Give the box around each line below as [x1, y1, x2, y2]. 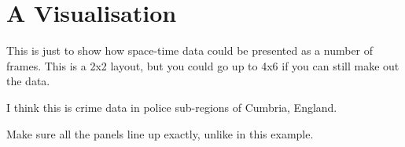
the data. [6, 73, 50, 89]
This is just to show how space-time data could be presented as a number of [6, 42, 374, 59]
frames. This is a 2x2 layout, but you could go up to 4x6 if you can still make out [6, 57, 399, 73]
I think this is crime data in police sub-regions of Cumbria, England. [6, 99, 337, 115]
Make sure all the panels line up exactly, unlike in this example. [6, 125, 314, 142]
